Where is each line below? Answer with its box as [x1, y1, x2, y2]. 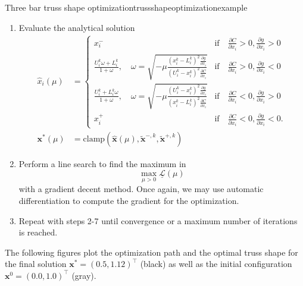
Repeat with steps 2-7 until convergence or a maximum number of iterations [18, 214, 298, 227]
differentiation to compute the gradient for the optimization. [18, 194, 239, 206]
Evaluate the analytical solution [18, 21, 135, 33]
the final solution [5, 257, 67, 270]
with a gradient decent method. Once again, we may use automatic [18, 183, 264, 195]
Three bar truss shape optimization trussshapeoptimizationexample [5, 1, 248, 13]
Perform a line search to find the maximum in [18, 157, 186, 169]
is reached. [18, 226, 58, 238]
